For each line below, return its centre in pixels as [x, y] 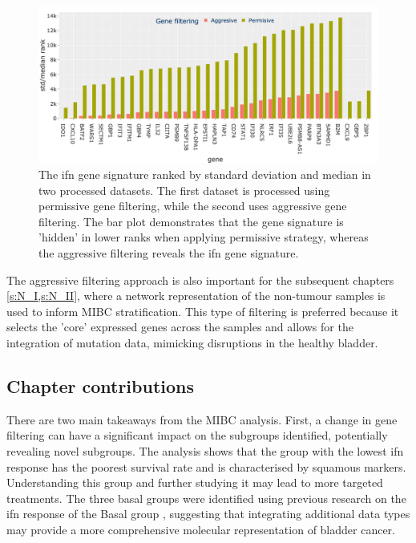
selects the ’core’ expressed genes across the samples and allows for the [180, 327]
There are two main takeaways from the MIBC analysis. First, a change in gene [202, 419]
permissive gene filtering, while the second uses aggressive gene [193, 206]
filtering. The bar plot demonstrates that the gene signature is [191, 221]
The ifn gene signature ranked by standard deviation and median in [205, 174]
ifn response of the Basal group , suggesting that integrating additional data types [208, 514]
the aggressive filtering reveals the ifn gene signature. [169, 253]
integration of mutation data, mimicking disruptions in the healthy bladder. [192, 342]
